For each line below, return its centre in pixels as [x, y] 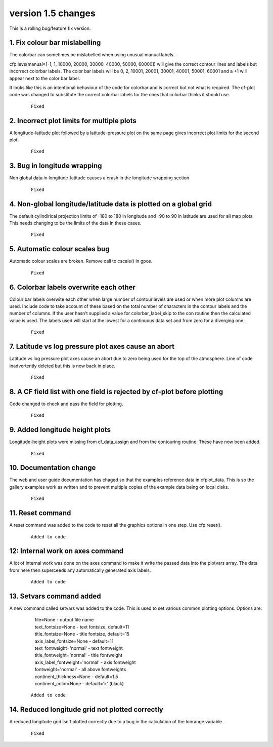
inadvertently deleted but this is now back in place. [62, 366]
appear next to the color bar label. [45, 78]
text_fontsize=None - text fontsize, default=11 [82, 627]
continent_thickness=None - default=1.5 [76, 677]
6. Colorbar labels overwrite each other [73, 287]
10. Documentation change [53, 468]
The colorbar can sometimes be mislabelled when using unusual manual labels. [92, 55]
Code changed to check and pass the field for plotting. [66, 404]
